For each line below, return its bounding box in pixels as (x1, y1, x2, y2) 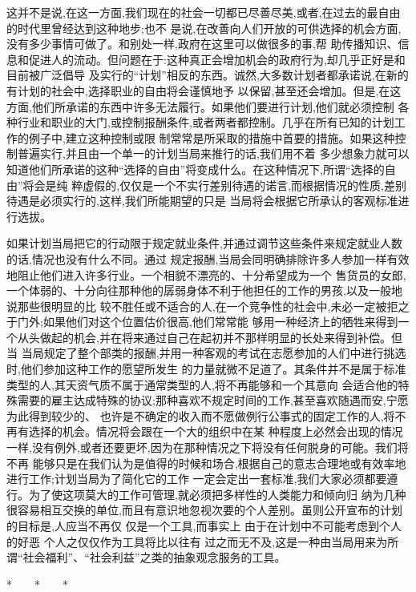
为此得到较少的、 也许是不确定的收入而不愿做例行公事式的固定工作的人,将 (6, 407, 395, 424)
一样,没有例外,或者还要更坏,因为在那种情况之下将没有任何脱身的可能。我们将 (6, 439, 409, 456)
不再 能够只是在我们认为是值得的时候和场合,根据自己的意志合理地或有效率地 (6, 454, 406, 471)
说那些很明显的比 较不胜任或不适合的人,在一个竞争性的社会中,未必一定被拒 (6, 297, 398, 314)
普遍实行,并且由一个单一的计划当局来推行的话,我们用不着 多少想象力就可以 (17, 145, 410, 162)
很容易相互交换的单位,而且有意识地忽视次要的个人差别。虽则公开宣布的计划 (6, 501, 402, 518)
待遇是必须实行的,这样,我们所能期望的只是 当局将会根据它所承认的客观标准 (6, 192, 398, 209)
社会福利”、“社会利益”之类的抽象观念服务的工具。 (22, 549, 286, 566)
